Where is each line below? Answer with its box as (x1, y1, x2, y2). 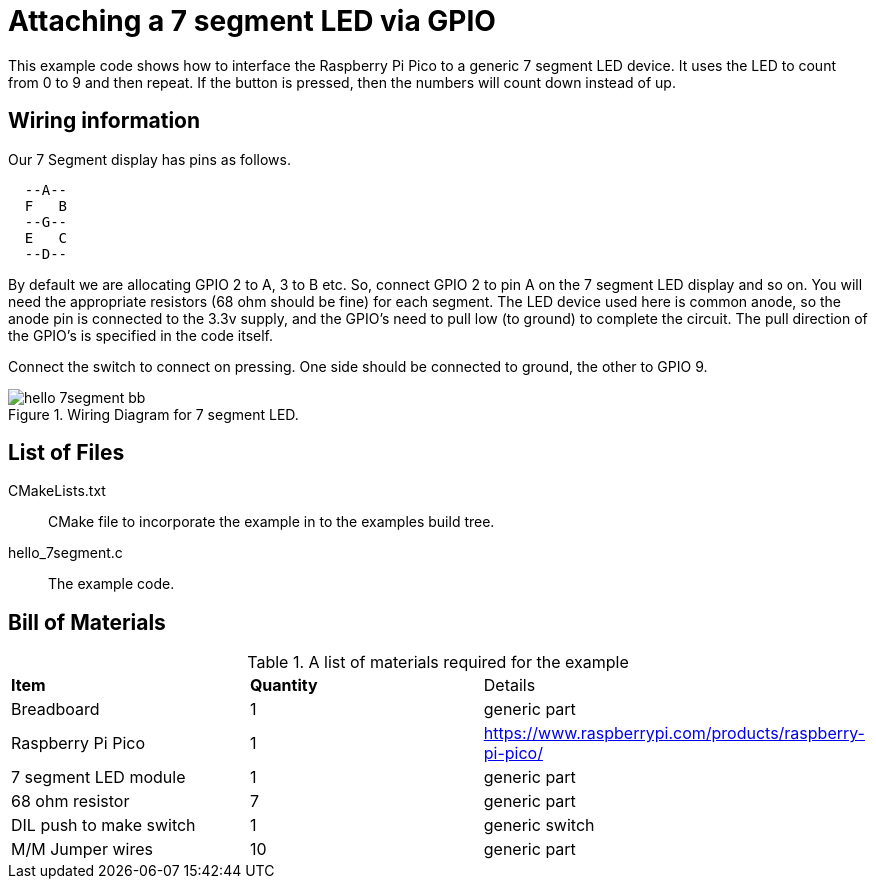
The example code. (48, 575, 175, 593)
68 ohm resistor (11, 791, 130, 812)
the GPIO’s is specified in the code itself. (8, 326, 274, 344)
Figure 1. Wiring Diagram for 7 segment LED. (8, 405, 299, 423)
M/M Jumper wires (11, 839, 153, 860)
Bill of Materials (8, 609, 166, 635)
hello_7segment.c (8, 544, 123, 562)
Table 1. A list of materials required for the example (247, 652, 629, 673)
